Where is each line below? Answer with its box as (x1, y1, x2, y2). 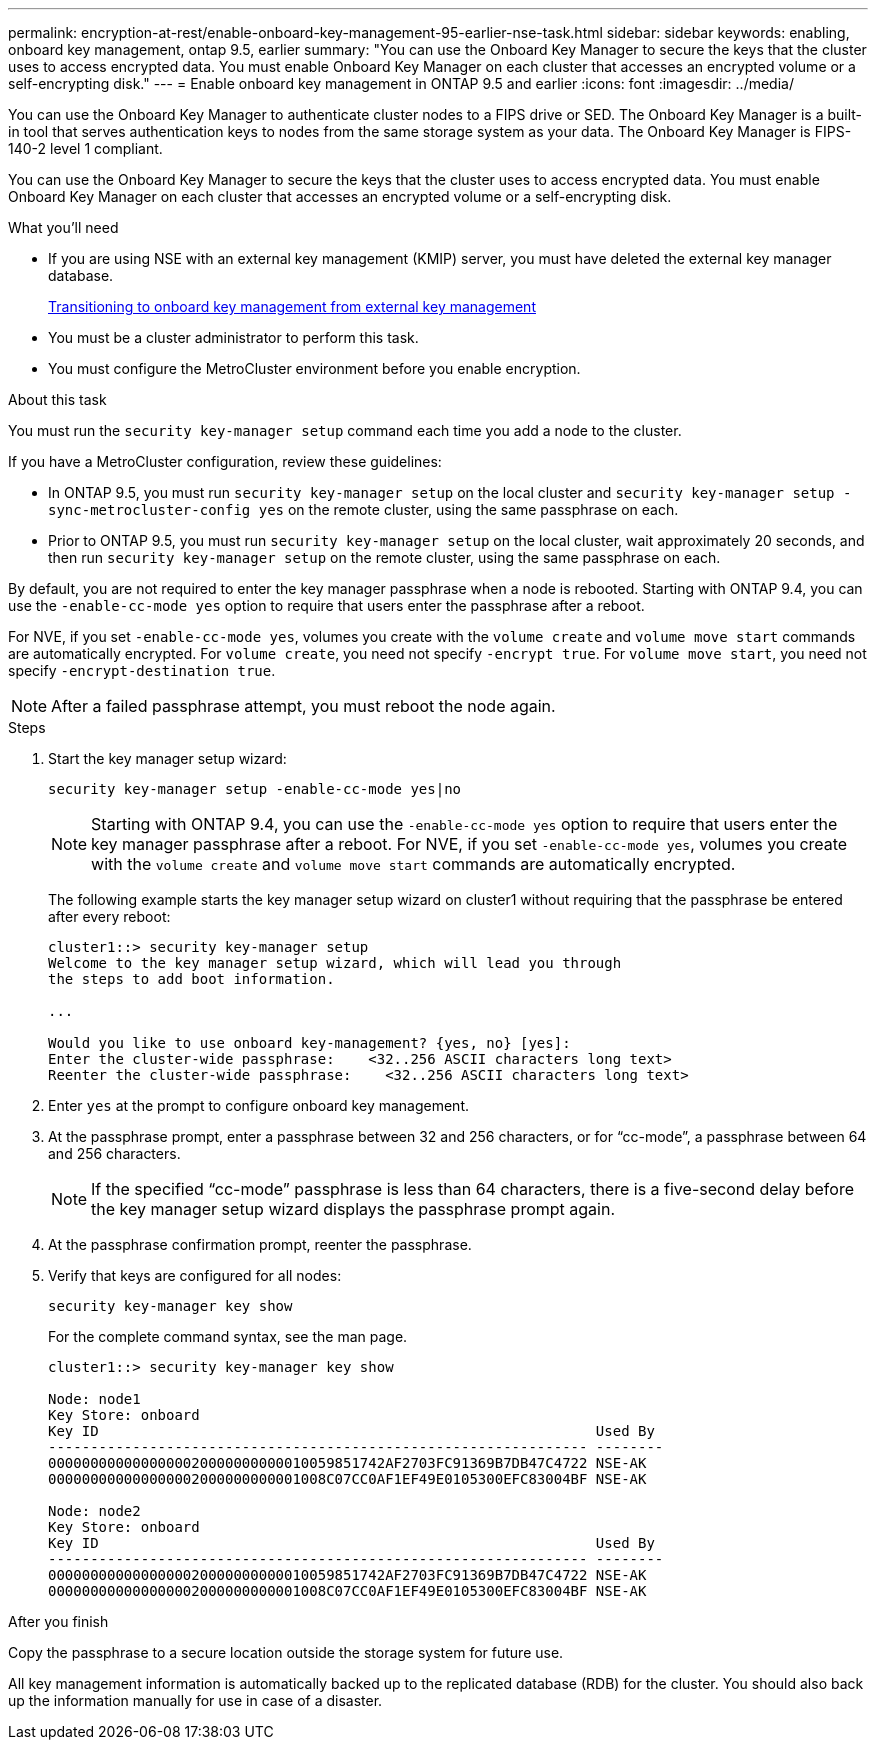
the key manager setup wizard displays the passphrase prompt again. (91, 1199, 616, 1219)
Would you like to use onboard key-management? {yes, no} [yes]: (48, 1035, 571, 1051)
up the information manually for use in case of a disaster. (8, 1692, 383, 1709)
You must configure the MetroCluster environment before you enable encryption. (48, 360, 581, 377)
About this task (8, 391, 107, 408)
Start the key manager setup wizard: (48, 750, 287, 767)
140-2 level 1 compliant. (8, 140, 163, 157)
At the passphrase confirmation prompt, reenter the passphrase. (48, 1236, 472, 1253)
